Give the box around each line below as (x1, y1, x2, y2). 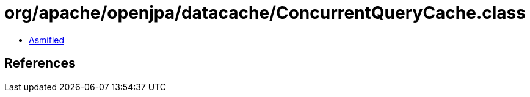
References (4, 56, 76, 71)
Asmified (29, 34, 65, 45)
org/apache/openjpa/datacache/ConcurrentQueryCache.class (4, 2, 526, 23)
